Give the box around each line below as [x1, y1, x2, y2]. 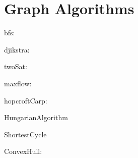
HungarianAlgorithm [4, 112, 68, 123]
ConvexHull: [4, 146, 42, 156]
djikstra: [4, 44, 30, 55]
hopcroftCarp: [4, 95, 47, 106]
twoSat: [4, 61, 27, 72]
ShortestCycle [4, 129, 47, 139]
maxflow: [4, 78, 32, 88]
